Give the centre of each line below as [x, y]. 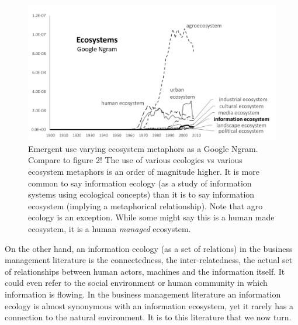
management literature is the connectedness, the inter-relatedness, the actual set [149, 260]
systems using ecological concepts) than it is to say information [141, 194]
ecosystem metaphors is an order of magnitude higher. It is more [144, 172]
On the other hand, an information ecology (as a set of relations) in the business [149, 248]
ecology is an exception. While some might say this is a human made [151, 217]
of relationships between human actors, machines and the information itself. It [145, 271]
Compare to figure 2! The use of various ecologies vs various [135, 160]
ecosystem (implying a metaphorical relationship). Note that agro [145, 205]
